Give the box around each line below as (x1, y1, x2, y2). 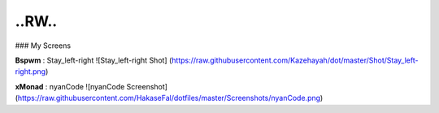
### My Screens (15, 41, 72, 50)
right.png (15, 67, 46, 76)
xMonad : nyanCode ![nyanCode (15, 81, 125, 91)
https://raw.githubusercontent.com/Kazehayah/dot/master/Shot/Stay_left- (172, 55, 419, 65)
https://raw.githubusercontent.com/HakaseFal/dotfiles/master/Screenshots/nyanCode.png (17, 93, 321, 103)
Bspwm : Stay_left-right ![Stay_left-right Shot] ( (15, 55, 172, 65)
